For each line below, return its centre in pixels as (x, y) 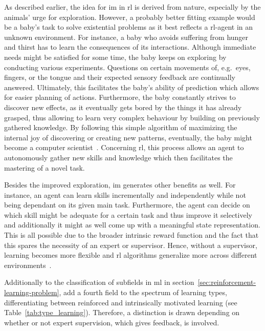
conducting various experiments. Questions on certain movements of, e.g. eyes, (127, 67)
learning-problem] (32, 292)
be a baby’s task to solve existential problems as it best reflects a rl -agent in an (129, 27)
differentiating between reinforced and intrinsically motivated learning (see (121, 302)
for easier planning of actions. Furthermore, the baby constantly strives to (120, 97)
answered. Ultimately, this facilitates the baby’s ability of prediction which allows (132, 87)
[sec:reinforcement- (227, 282)
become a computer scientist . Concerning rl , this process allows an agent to (124, 147)
